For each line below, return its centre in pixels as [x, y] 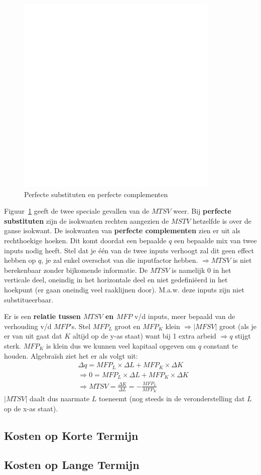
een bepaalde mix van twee [216, 240]
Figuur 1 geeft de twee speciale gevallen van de [77, 211]
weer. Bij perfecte [202, 211]
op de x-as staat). [31, 408]
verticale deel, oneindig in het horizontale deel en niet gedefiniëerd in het [116, 280]
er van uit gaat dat [33, 336]
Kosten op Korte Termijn [71, 435]
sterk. [13, 345]
